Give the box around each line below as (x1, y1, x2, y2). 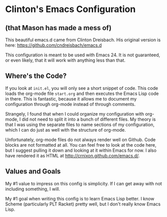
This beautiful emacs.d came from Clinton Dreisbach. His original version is (5, 37, 161, 43)
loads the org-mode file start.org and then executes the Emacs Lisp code (5, 90, 159, 96)
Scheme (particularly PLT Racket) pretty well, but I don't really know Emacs (5, 201, 161, 207)
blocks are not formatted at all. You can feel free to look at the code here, (5, 142, 156, 148)
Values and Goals (5, 167, 61, 176)
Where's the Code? (5, 72, 67, 80)
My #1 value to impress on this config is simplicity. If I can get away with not (5, 180, 162, 186)
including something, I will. (5, 186, 60, 192)
